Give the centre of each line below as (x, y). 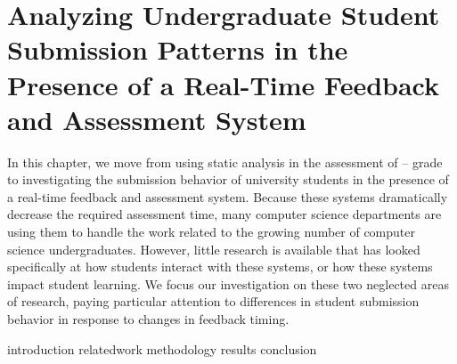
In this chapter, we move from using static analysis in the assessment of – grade (225, 162)
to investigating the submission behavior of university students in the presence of (228, 179)
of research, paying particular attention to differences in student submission (213, 301)
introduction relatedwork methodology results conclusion (162, 348)
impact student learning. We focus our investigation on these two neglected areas (228, 283)
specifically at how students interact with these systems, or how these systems (220, 267)
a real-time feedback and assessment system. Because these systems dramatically (228, 196)
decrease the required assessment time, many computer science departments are (224, 214)
